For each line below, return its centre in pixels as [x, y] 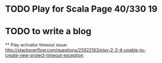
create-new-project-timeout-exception [44, 55]
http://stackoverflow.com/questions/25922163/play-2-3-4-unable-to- [76, 50]
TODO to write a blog [48, 31]
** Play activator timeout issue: [36, 45]
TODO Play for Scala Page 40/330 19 [81, 9]
